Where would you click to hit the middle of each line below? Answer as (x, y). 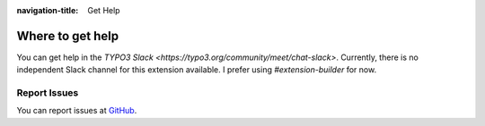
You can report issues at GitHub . (77, 111)
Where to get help (68, 36)
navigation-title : (48, 10)
